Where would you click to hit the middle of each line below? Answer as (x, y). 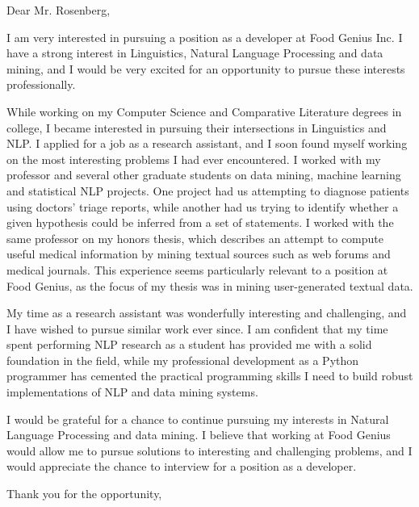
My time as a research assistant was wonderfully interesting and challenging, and (207, 313)
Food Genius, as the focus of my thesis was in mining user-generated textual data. (210, 285)
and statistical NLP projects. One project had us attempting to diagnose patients (208, 190)
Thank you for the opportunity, (84, 494)
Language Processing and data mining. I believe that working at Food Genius (199, 435)
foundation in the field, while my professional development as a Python (183, 360)
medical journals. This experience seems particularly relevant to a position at (197, 269)
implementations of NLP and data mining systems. (132, 392)
